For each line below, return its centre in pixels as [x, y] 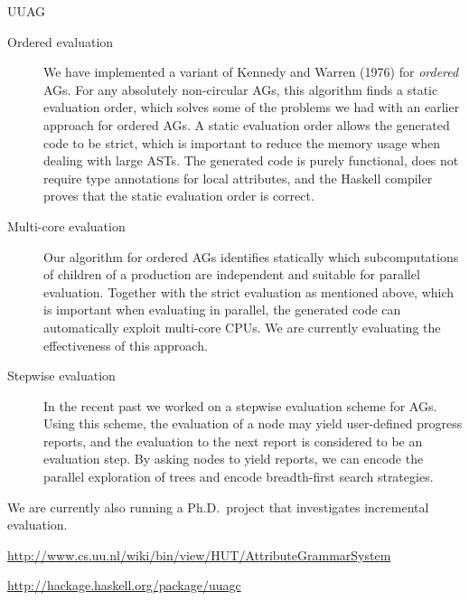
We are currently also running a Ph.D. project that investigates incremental [218, 507]
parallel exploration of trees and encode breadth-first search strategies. [239, 477]
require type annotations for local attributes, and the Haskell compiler [238, 178]
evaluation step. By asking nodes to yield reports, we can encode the [234, 459]
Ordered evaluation [61, 41]
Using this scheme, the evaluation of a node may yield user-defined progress [253, 423]
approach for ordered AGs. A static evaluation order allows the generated [247, 124]
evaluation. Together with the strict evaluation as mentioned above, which [249, 291]
